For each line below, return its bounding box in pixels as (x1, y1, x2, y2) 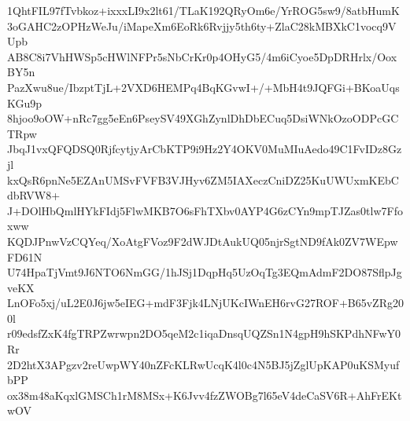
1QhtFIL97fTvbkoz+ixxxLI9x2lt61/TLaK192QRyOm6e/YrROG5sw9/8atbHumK (7, 2, 400, 18)
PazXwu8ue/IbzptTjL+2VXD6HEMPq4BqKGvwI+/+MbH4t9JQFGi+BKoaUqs (7, 79, 400, 95)
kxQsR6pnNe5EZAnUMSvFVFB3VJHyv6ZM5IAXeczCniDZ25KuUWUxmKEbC (7, 171, 399, 188)
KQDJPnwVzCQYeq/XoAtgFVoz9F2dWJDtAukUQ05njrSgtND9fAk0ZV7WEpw (7, 232, 398, 249)
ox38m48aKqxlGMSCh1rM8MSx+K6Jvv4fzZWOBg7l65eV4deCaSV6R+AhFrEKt (7, 386, 402, 403)
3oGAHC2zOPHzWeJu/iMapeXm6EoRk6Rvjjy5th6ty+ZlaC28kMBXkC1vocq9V (7, 17, 397, 34)
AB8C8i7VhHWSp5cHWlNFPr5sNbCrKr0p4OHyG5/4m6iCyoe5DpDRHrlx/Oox (7, 48, 397, 64)
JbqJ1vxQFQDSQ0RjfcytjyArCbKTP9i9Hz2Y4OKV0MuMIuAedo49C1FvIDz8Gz (7, 141, 402, 157)
